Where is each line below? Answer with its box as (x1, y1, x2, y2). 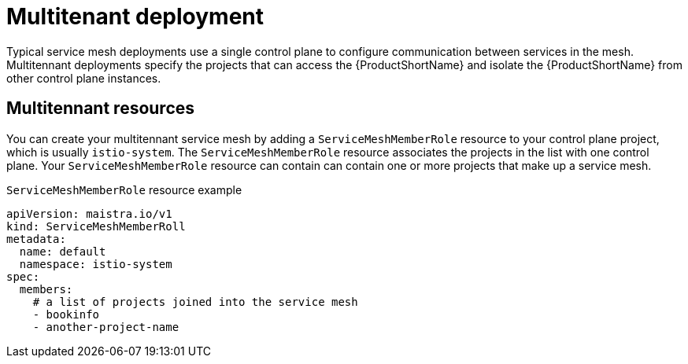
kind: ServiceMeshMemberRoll (6, 219, 186, 233)
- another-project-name (32, 320, 179, 333)
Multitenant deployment (6, 3, 264, 30)
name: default (19, 245, 106, 258)
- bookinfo (32, 307, 100, 321)
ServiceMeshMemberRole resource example (6, 182, 242, 197)
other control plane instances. (6, 71, 161, 85)
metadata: (6, 232, 66, 245)
